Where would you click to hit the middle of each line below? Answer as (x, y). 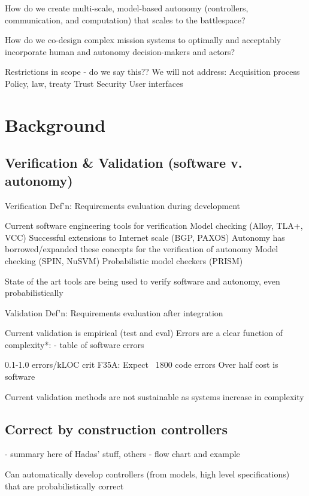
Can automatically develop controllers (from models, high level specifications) (147, 474)
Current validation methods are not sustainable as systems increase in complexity (154, 396)
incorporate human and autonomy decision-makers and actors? (120, 51)
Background (55, 124)
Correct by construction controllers (116, 429)
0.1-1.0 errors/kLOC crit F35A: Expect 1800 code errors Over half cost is (142, 365)
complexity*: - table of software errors (75, 344)
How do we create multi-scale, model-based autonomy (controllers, (127, 8)
